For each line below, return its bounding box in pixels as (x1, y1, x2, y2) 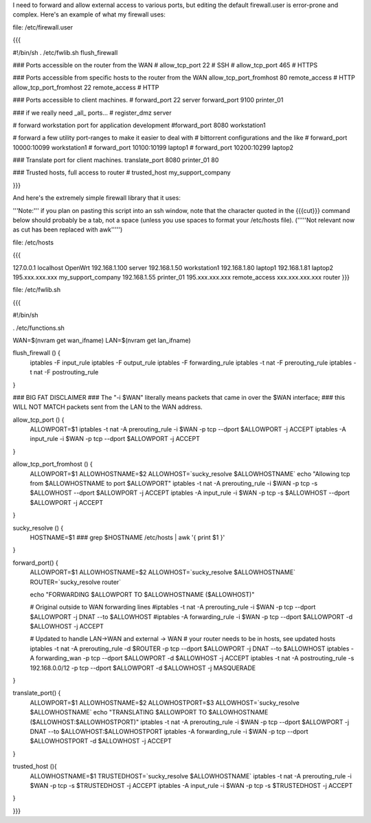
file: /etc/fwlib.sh (12, 286, 61, 294)
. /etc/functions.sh (12, 324, 65, 332)
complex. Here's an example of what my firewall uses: (12, 10, 166, 19)
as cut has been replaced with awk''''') (12, 225, 123, 234)
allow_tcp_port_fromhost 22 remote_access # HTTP (12, 83, 159, 91)
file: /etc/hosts (12, 238, 54, 247)
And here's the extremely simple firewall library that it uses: (12, 194, 181, 202)
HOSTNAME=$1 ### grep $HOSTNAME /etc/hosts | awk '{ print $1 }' (30, 533, 225, 541)
